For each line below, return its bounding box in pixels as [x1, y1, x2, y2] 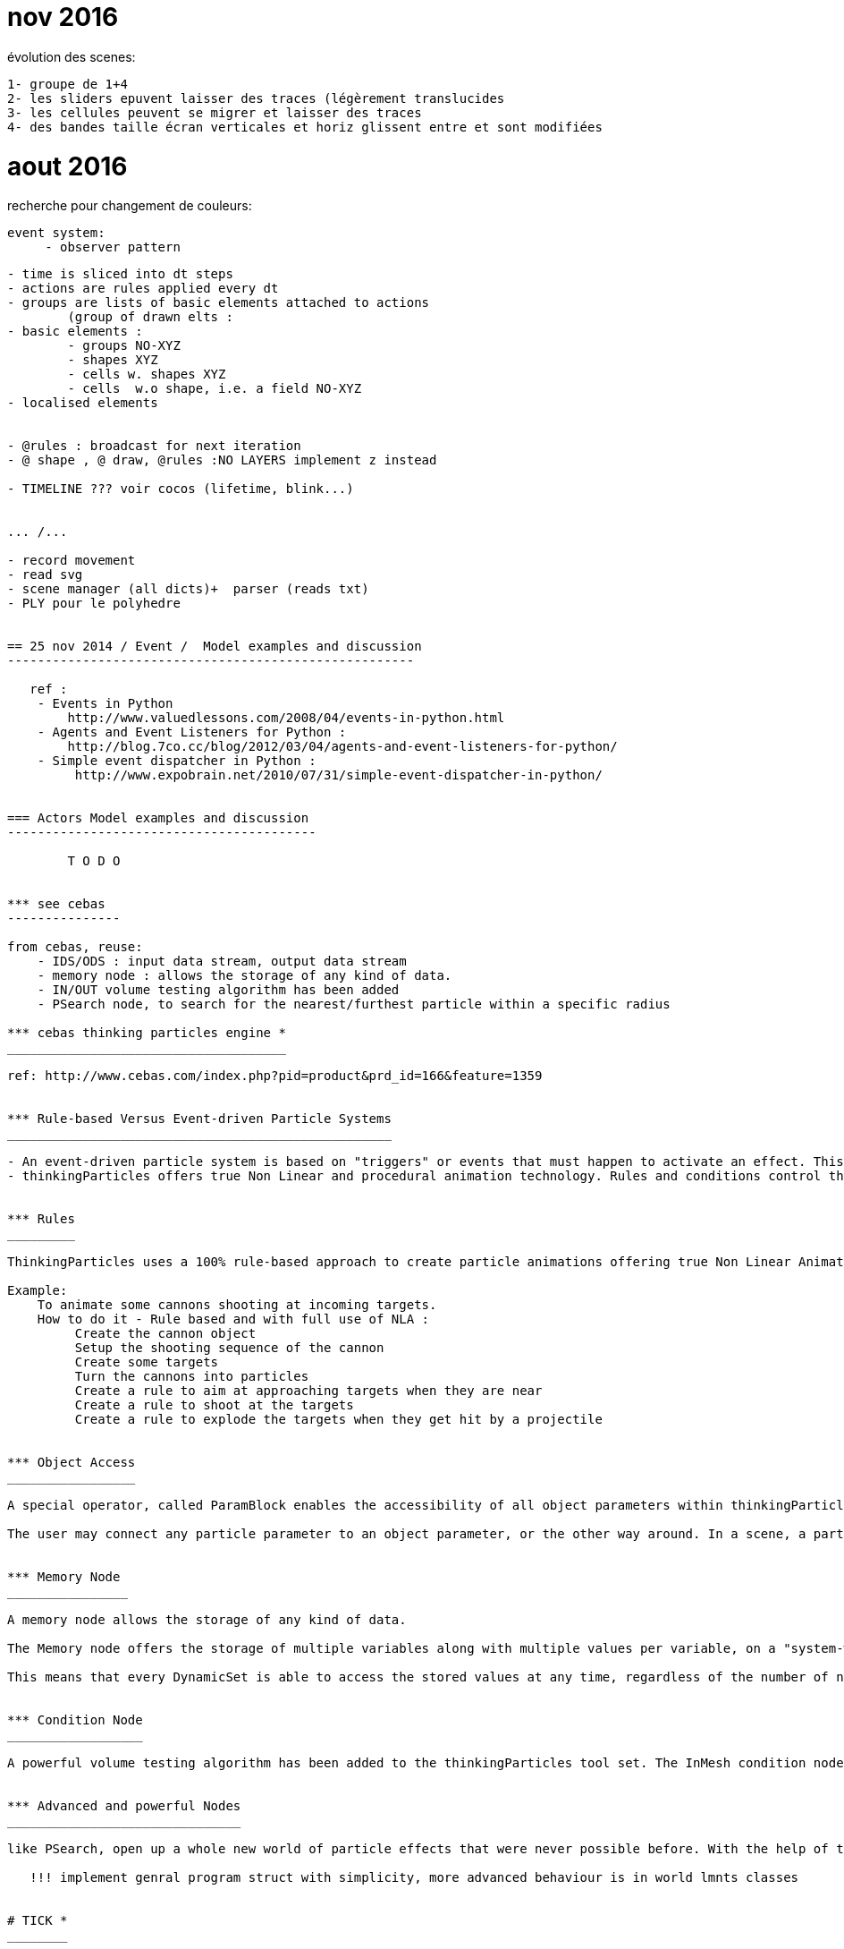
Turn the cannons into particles [74, 1369, 309, 1384]
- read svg [7, 567, 83, 583]
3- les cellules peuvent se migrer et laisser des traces [7, 105, 422, 120]
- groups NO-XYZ [67, 338, 181, 353]
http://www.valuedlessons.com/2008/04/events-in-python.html [67, 711, 505, 726]
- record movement [7, 553, 136, 568]
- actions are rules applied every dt [7, 281, 279, 296]
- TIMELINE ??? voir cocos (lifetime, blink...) [7, 481, 354, 497]
